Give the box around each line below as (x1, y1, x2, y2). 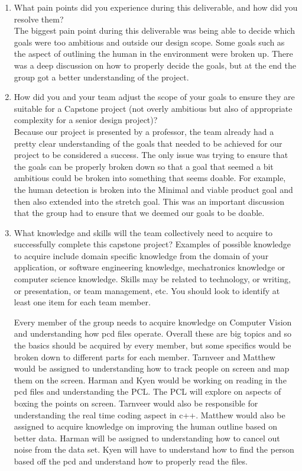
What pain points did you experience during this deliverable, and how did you (14, 1, 298, 13)
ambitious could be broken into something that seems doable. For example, (14, 172, 286, 184)
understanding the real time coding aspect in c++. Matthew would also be (14, 408, 285, 421)
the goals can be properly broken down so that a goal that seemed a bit (14, 160, 274, 172)
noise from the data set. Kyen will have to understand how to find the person (14, 443, 294, 456)
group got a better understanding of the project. (14, 70, 189, 83)
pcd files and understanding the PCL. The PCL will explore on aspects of (14, 385, 281, 398)
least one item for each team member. (14, 296, 151, 308)
